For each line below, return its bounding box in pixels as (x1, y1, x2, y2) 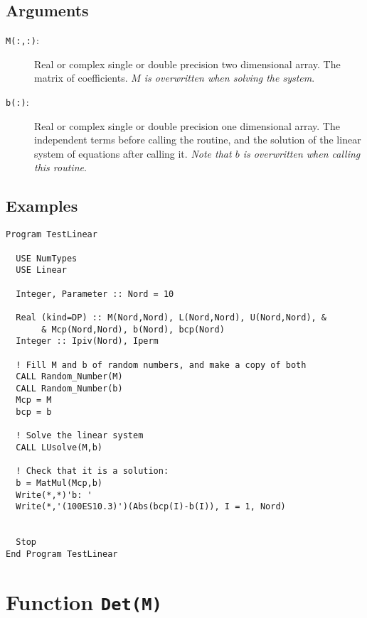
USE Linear (16, 265, 67, 276)
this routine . (34, 160, 87, 175)
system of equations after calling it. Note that (34, 146, 232, 161)
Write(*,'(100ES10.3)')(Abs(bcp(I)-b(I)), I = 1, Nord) (16, 502, 286, 512)
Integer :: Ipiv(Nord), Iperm (16, 336, 159, 347)
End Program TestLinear (6, 549, 118, 559)
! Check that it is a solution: (16, 466, 169, 477)
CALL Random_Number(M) (16, 372, 123, 382)
